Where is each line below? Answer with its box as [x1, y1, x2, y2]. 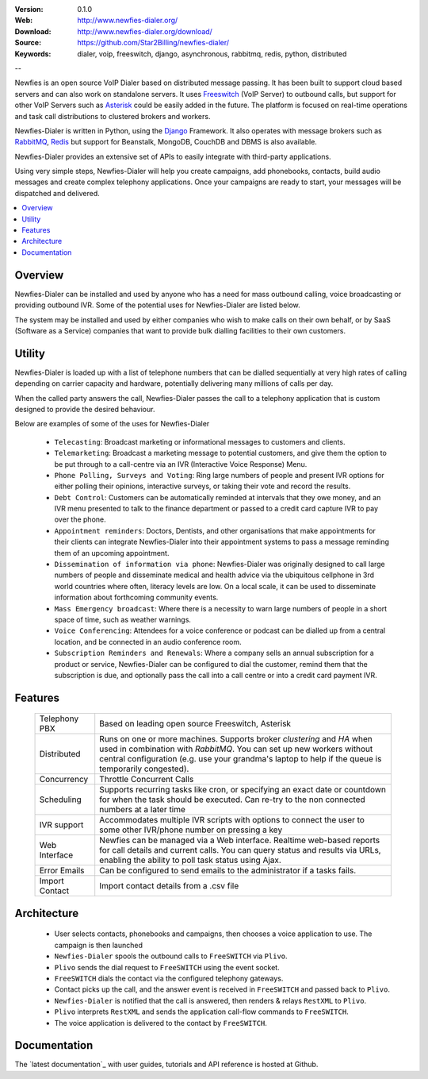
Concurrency [39, 774, 89, 785]
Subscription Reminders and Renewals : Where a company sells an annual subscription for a [54, 648, 374, 658]
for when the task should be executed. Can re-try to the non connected [99, 794, 365, 805]
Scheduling [39, 794, 82, 805]
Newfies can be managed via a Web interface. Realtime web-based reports [99, 834, 380, 846]
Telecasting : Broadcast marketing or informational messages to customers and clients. [54, 437, 346, 446]
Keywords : [14, 48, 52, 59]
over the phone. [54, 514, 106, 524]
